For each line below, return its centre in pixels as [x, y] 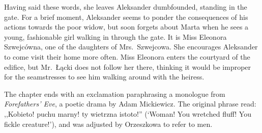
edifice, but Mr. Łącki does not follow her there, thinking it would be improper [128, 66]
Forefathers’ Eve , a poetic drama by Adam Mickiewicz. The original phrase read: [130, 104]
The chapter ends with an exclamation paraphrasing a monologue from [115, 94]
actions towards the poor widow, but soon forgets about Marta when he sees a [126, 27]
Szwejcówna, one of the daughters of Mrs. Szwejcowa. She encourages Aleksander [131, 47]
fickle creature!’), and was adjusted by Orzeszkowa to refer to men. [108, 124]
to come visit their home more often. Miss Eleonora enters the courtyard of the [127, 56]
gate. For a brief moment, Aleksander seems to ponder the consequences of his [126, 17]
